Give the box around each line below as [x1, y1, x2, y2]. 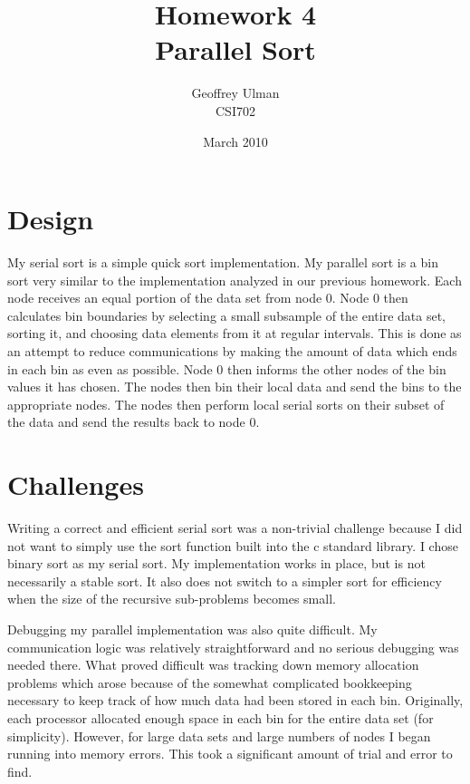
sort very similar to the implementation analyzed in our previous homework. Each [7, 270, 462, 289]
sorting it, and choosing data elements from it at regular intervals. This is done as [7, 324, 462, 343]
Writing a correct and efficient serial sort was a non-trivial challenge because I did [7, 518, 463, 537]
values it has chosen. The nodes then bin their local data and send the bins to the [7, 377, 462, 396]
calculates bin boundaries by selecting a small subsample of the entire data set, [7, 305, 446, 324]
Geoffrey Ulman [191, 83, 280, 102]
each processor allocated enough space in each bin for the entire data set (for [7, 709, 434, 728]
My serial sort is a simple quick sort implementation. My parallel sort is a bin [7, 253, 438, 272]
